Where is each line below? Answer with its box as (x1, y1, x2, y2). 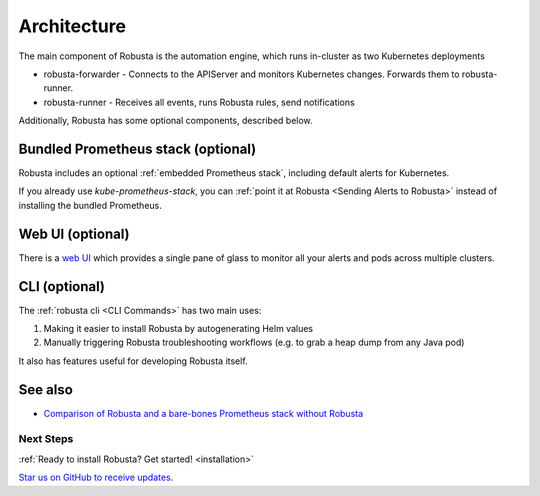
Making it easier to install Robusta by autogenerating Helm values (43, 323, 314, 334)
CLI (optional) (18, 278, 105, 295)
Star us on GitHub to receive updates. (18, 471, 174, 484)
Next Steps (18, 432, 74, 446)
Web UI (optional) (18, 225, 130, 242)
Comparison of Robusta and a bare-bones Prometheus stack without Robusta (43, 407, 364, 419)
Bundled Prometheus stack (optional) (18, 140, 257, 157)
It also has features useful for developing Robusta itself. (18, 355, 249, 367)
